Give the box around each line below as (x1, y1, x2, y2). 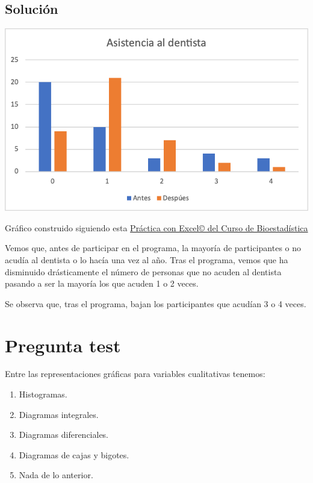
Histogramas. (19, 388, 67, 400)
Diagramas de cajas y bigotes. (19, 448, 129, 461)
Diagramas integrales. (19, 408, 99, 420)
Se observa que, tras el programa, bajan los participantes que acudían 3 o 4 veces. (5, 297, 306, 310)
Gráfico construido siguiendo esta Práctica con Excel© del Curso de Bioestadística (5, 221, 308, 234)
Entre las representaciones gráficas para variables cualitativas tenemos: (5, 367, 265, 380)
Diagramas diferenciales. (19, 428, 109, 441)
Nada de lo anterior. (19, 469, 93, 481)
